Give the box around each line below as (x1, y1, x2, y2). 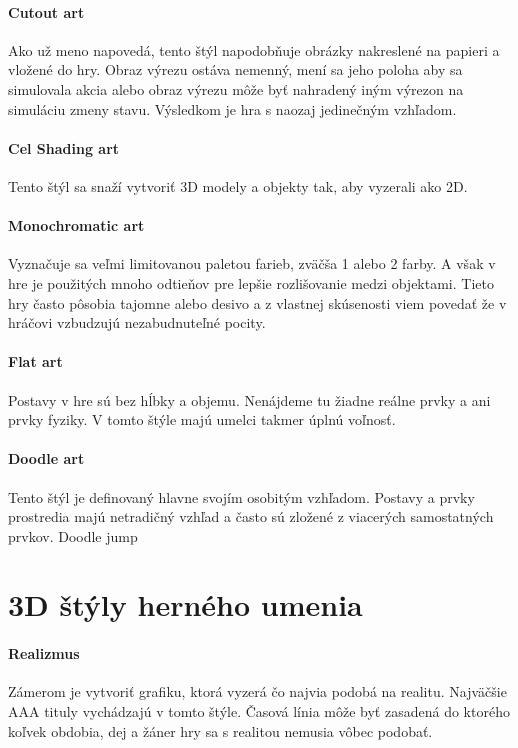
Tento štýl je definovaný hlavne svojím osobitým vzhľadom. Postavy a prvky (8, 486, 475, 507)
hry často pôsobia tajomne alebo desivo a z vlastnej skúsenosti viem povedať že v (8, 292, 507, 313)
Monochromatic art (8, 215, 145, 236)
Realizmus (8, 643, 80, 664)
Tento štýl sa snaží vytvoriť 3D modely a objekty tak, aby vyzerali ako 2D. (8, 175, 468, 196)
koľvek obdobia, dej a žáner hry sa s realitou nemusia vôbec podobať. (8, 720, 433, 741)
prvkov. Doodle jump (8, 525, 138, 546)
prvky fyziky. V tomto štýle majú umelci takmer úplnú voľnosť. (8, 409, 396, 430)
